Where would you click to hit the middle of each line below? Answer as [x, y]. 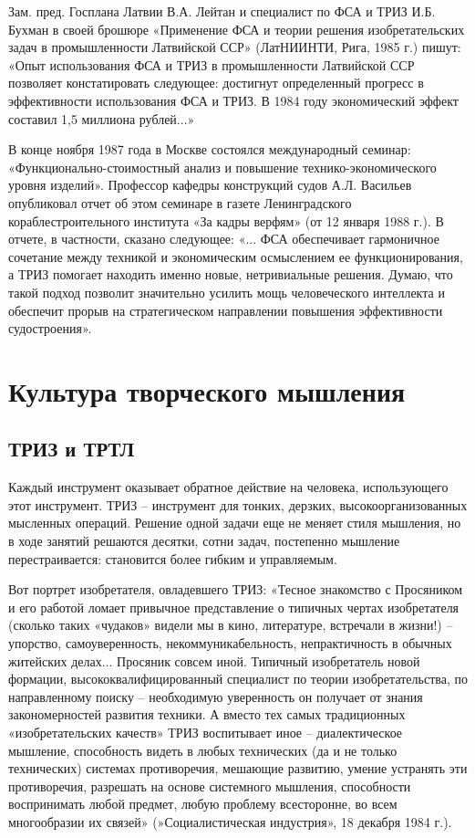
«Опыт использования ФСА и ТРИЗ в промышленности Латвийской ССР [212, 64]
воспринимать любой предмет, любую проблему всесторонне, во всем [203, 804]
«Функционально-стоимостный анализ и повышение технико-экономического [222, 167]
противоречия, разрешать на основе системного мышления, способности [210, 786]
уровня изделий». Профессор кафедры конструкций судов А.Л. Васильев [210, 185]
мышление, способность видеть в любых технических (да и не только [203, 750]
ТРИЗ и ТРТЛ [72, 449]
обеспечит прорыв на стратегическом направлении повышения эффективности [226, 310]
